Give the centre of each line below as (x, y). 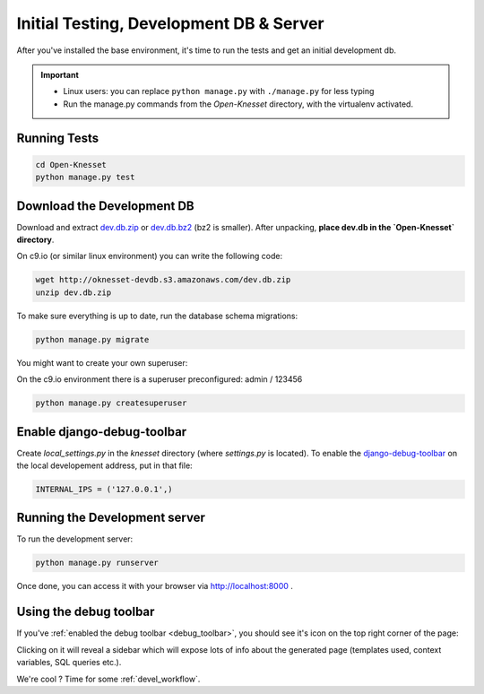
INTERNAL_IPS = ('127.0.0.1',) (104, 489)
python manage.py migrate (92, 339)
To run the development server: (75, 539)
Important (60, 74)
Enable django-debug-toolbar (102, 432)
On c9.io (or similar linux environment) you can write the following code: (149, 256)
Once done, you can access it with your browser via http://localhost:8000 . (155, 586)
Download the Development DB (105, 206)
